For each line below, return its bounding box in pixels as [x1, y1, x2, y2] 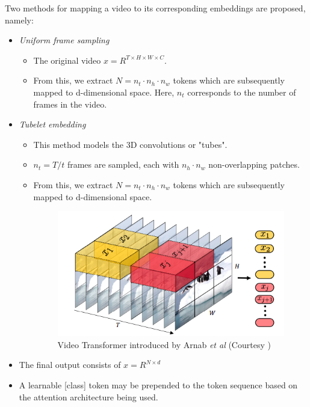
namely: [5, 13, 34, 26]
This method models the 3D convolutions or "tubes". [33, 138, 228, 150]
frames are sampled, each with [67, 158, 179, 171]
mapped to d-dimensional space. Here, [33, 85, 175, 98]
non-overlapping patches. [208, 158, 300, 171]
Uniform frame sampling [19, 34, 110, 46]
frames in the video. [33, 97, 107, 110]
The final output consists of [19, 358, 121, 371]
